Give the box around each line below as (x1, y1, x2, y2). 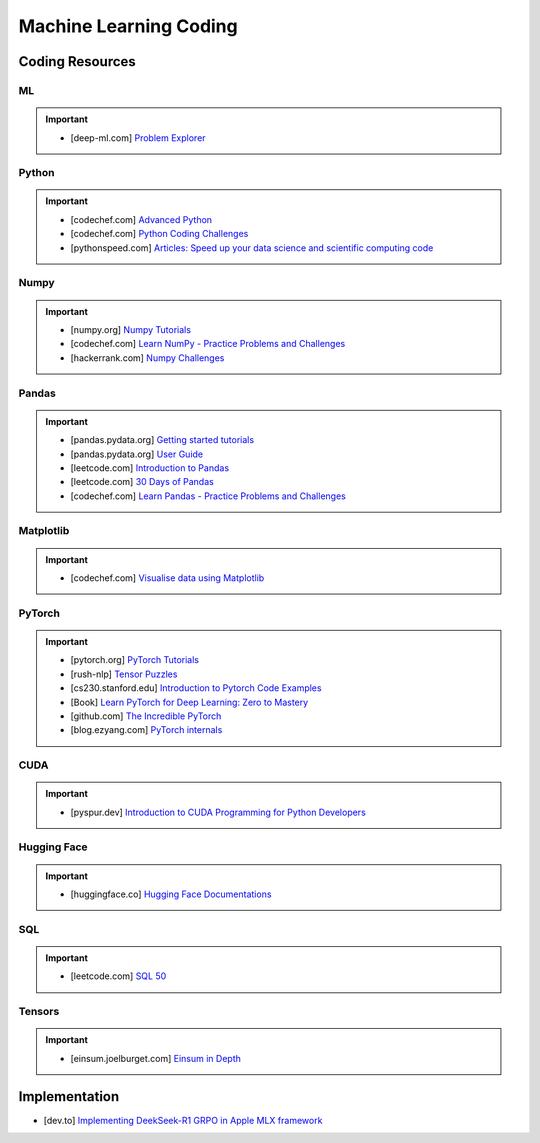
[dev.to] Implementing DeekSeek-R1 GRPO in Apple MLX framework (43, 1114, 323, 1126)
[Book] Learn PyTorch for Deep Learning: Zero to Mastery (70, 696, 309, 708)
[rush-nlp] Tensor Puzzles (70, 668, 178, 680)
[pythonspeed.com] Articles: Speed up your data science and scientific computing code (70, 241, 434, 254)
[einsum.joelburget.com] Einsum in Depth (70, 1052, 242, 1064)
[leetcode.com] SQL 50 (70, 970, 167, 982)
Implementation (18, 1088, 120, 1105)
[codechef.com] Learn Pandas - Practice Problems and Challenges (70, 490, 347, 502)
